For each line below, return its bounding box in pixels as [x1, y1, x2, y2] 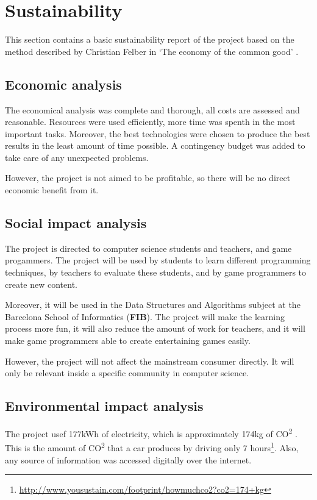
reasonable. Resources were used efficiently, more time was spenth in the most [5, 115, 296, 128]
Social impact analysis [5, 213, 147, 232]
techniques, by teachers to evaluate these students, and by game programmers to [5, 266, 307, 279]
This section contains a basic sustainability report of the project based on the [5, 33, 294, 46]
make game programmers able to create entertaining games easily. [5, 334, 251, 347]
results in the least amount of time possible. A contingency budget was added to [5, 139, 305, 152]
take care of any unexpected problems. [5, 151, 149, 163]
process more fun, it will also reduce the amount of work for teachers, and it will [5, 322, 305, 335]
